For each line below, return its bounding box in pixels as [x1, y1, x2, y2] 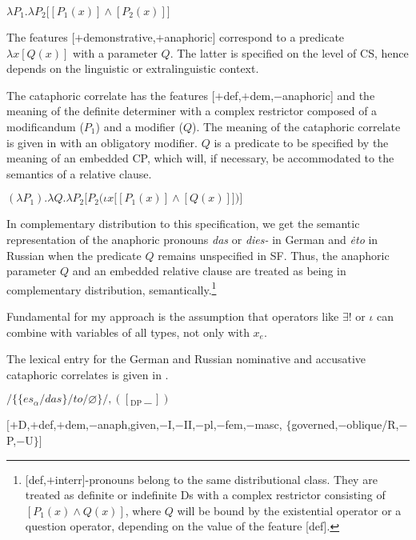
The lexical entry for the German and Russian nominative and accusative [6, 350, 366, 367]
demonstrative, [83, 29, 156, 45]
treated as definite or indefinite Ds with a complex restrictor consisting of [25, 486, 386, 503]
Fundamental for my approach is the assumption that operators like [6, 307, 339, 324]
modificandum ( [6, 118, 84, 134]
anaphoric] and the [282, 86, 375, 103]
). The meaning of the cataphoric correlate [191, 118, 401, 134]
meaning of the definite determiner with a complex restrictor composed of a [6, 102, 378, 119]
